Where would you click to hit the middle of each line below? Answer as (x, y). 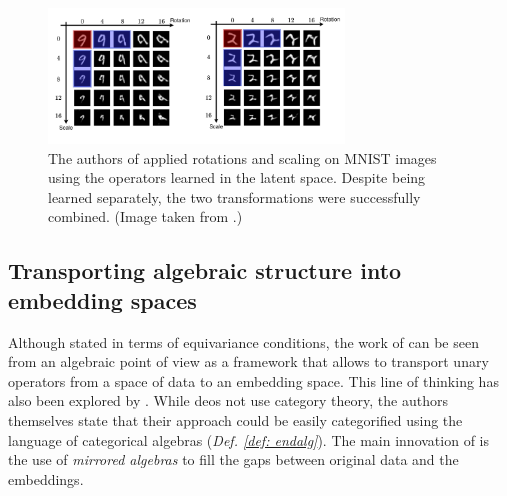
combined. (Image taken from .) (145, 216)
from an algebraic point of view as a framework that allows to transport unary (248, 361)
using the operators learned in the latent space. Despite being (237, 177)
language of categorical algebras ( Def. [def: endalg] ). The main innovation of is (249, 439)
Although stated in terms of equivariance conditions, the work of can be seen (243, 341)
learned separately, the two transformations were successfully (234, 196)
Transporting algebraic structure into (205, 270)
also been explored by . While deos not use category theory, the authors (228, 400)
